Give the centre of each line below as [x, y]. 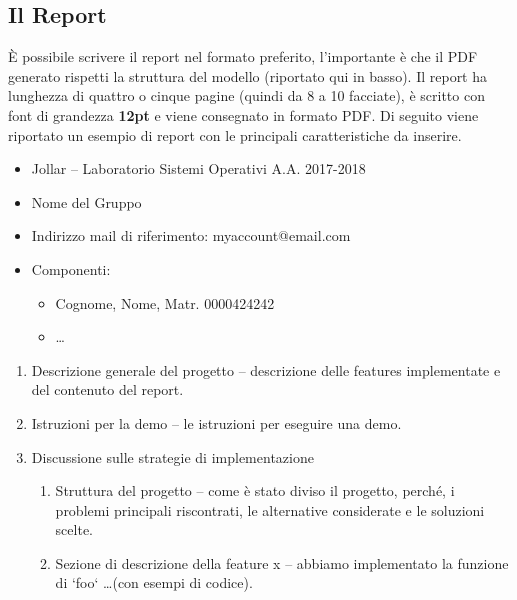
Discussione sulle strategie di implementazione [172, 456]
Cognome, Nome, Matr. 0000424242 [165, 302]
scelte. [74, 529]
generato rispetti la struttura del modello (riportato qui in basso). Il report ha [248, 75]
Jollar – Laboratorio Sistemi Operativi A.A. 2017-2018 [198, 168]
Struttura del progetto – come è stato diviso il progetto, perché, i [255, 490]
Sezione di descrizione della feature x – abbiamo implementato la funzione [282, 562]
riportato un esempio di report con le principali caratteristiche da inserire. [235, 134]
